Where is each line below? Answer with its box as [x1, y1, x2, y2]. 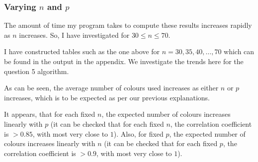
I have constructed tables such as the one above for [4, 46, 160, 57]
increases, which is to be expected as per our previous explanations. [4, 92, 210, 102]
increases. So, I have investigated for [19, 29, 130, 40]
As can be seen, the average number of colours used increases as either [4, 82, 219, 93]
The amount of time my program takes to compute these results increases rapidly [4, 20, 252, 30]
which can [224, 46, 255, 57]
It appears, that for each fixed [4, 109, 95, 119]
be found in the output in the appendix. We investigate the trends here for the [4, 56, 244, 66]
